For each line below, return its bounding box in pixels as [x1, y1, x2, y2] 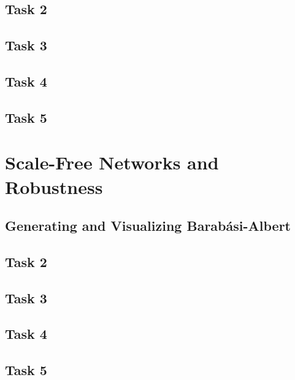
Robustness [5, 174, 103, 199]
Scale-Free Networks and [5, 150, 219, 175]
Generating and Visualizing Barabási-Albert [5, 216, 291, 235]
